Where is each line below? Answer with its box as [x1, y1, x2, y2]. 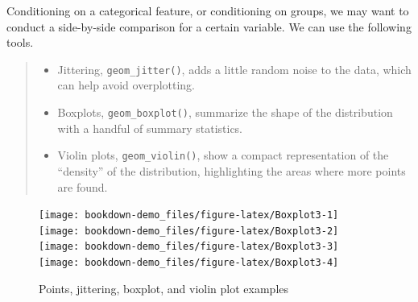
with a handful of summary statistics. [57, 119, 243, 136]
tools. [6, 34, 34, 51]
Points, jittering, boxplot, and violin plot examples [39, 279, 289, 296]
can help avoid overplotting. [57, 77, 195, 93]
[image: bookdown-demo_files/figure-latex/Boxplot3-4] [39, 257, 339, 269]
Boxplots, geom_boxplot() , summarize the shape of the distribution [57, 104, 393, 121]
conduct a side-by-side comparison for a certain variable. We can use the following [6, 18, 412, 35]
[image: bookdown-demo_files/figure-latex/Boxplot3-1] [39, 209, 339, 221]
